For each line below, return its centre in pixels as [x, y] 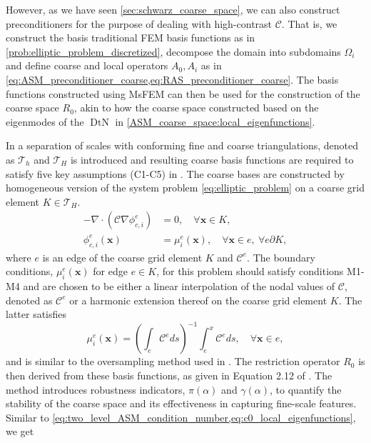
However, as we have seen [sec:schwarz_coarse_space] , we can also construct [173, 9]
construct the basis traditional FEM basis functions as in [131, 38]
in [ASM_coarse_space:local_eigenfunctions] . [215, 121]
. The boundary [281, 257]
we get [20, 431]
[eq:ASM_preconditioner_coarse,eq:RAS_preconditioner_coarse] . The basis [172, 79]
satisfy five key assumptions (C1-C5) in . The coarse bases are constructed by [175, 173]
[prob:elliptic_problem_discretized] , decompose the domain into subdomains [173, 51]
